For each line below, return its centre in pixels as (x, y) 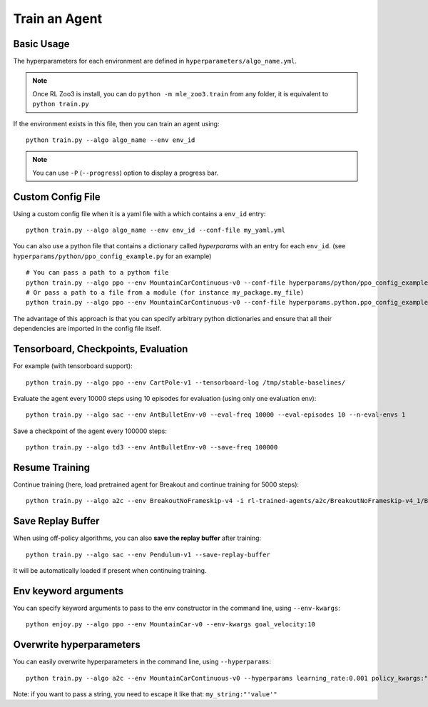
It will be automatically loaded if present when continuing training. (110, 571)
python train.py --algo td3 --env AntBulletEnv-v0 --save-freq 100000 (152, 447)
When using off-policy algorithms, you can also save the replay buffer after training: (137, 538)
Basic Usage (41, 44)
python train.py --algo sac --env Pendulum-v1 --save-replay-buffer (148, 554)
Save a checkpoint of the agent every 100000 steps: (90, 431)
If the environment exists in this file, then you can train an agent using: (116, 123)
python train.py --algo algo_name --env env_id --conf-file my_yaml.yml (156, 230)
